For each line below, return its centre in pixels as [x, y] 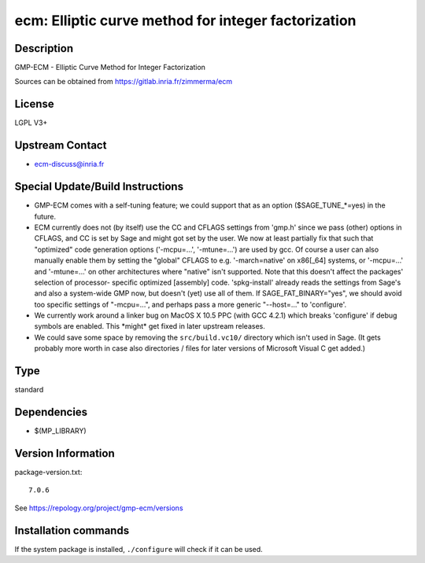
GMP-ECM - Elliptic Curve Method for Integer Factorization [110, 68]
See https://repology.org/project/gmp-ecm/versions [99, 508]
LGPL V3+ [31, 123]
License [34, 104]
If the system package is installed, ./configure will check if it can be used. [139, 549]
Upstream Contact [61, 145]
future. [45, 216]
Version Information [65, 453]
